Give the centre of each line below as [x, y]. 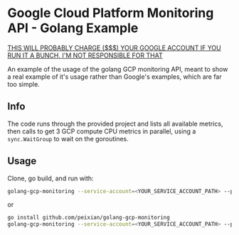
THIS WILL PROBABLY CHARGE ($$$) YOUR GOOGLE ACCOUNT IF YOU [115, 48]
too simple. [24, 84]
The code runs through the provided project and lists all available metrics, [115, 124]
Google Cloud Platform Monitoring [111, 13]
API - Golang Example [73, 28]
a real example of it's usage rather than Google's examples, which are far [115, 77]
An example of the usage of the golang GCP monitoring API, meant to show [118, 69]
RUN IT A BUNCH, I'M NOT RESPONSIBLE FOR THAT [85, 55]
